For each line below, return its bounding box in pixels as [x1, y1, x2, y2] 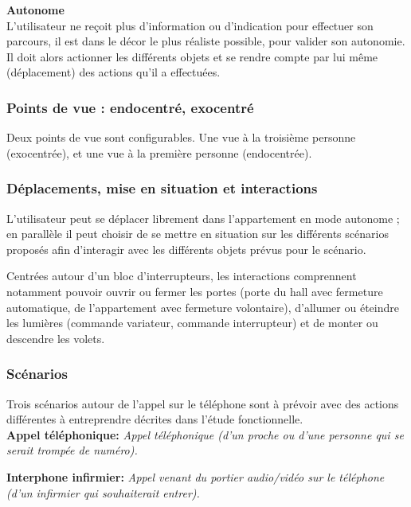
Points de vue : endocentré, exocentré [6, 97, 254, 117]
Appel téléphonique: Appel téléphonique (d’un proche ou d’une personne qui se [6, 426, 404, 443]
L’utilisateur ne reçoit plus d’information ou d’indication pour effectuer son [6, 17, 374, 33]
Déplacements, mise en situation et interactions [6, 178, 318, 198]
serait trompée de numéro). [6, 442, 138, 458]
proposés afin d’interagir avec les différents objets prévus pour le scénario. [6, 240, 366, 257]
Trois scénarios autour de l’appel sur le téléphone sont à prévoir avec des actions [6, 395, 399, 411]
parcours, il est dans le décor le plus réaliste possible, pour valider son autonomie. [6, 33, 405, 49]
